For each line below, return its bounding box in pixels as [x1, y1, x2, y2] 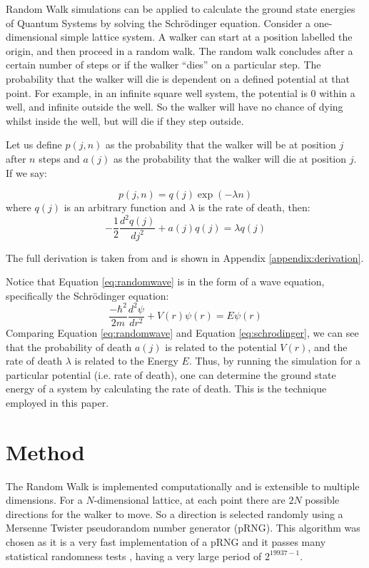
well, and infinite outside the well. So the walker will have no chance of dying [6, 99, 343, 114]
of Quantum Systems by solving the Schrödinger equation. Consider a [6, 15, 311, 30]
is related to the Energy [74, 353, 178, 368]
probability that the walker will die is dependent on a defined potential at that [6, 71, 350, 86]
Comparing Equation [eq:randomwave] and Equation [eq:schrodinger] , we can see [6, 325, 359, 340]
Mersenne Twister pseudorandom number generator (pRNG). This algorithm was [6, 520, 360, 535]
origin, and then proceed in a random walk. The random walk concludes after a [6, 43, 353, 58]
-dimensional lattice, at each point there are [93, 492, 285, 507]
